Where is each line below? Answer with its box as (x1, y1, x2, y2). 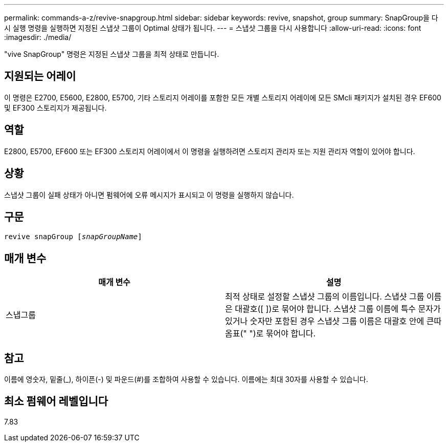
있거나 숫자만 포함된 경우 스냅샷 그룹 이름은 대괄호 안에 (225, 316, 424, 327)
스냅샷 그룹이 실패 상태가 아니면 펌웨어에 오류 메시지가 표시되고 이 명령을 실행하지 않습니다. (4, 190, 294, 199)
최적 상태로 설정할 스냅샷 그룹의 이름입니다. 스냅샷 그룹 (225, 291, 424, 302)
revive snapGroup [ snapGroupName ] (4, 232, 142, 241)
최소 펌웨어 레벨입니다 (4, 395, 108, 408)
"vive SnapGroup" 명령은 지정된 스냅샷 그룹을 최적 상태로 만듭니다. (4, 50, 219, 58)
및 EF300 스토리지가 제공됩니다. (4, 103, 107, 112)
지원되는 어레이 (4, 70, 76, 83)
